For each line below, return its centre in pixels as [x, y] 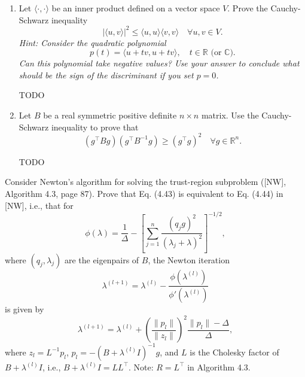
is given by [25, 309]
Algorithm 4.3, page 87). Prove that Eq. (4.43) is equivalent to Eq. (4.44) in [144, 193]
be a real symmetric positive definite [110, 115]
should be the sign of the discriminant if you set [106, 75]
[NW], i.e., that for [39, 205]
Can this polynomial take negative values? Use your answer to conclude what [159, 63]
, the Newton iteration [189, 259]
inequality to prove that [95, 127]
